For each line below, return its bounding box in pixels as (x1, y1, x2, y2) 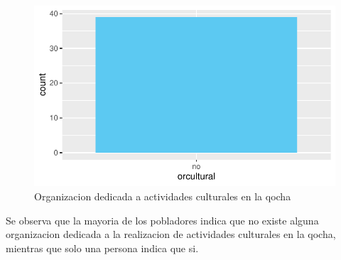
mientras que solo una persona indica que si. (6, 240, 199, 255)
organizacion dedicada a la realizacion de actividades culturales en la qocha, (6, 227, 336, 242)
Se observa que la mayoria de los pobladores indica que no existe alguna (6, 212, 319, 227)
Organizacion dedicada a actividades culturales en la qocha (34, 188, 291, 203)
